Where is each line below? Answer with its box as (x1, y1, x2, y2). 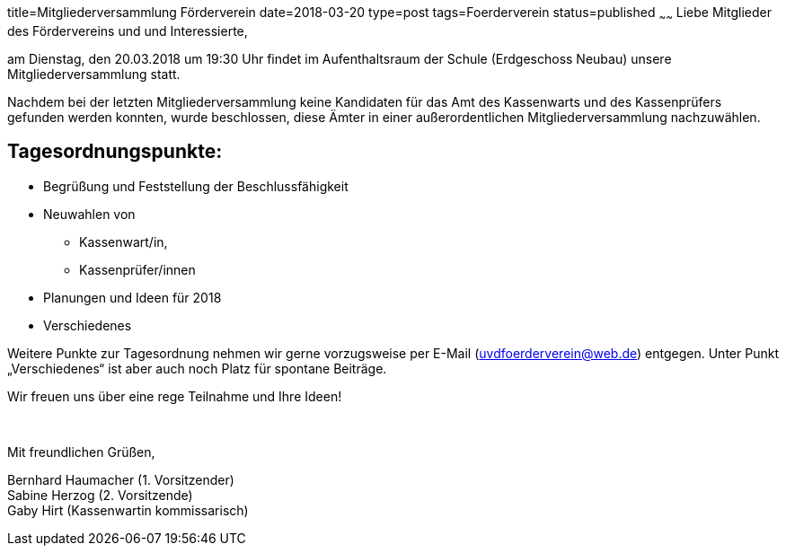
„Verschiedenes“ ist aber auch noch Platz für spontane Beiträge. (7, 360, 387, 376)
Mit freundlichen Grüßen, (7, 443, 155, 460)
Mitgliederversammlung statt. (7, 66, 181, 82)
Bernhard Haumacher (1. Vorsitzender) (7, 471, 234, 487)
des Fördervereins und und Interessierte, (7, 22, 248, 39)
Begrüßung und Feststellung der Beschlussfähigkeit (43, 178, 349, 194)
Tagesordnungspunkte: (7, 140, 223, 163)
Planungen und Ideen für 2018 (43, 289, 222, 305)
